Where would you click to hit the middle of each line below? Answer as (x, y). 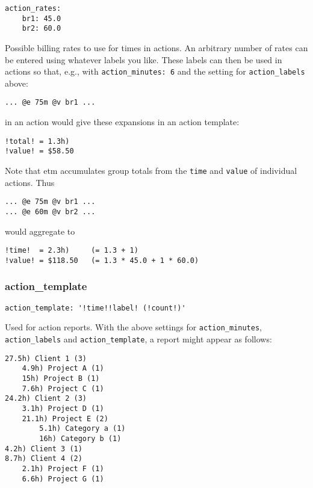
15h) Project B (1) (61, 378)
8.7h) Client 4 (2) (44, 459)
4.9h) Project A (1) (63, 369)
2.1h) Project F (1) (63, 468)
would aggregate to (40, 231)
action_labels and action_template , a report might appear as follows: (138, 338)
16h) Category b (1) (80, 438)
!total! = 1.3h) (37, 141)
